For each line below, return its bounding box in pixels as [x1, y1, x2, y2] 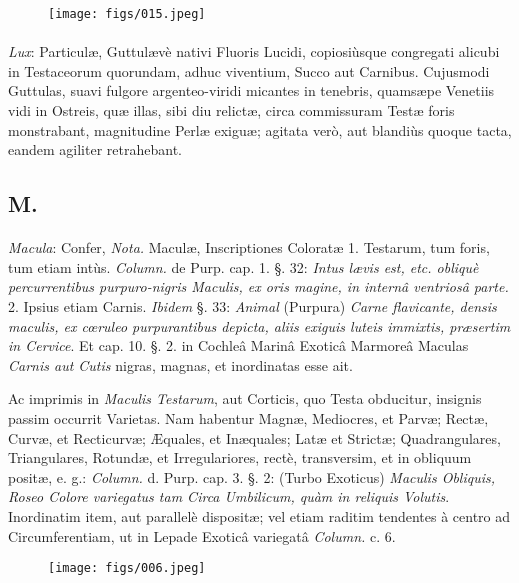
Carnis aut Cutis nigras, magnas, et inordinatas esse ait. [8, 354, 353, 375]
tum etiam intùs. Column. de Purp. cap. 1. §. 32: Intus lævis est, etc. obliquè [8, 256, 479, 277]
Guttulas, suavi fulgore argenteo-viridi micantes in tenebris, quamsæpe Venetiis [8, 80, 495, 101]
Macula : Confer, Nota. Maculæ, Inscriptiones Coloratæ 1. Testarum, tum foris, [8, 237, 490, 258]
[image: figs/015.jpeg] [48, 7, 206, 21]
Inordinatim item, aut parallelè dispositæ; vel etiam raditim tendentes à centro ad [8, 505, 511, 526]
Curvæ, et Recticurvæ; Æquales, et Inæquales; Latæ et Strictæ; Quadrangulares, [8, 427, 501, 448]
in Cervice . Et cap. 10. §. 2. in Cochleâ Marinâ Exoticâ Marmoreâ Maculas [8, 335, 469, 356]
